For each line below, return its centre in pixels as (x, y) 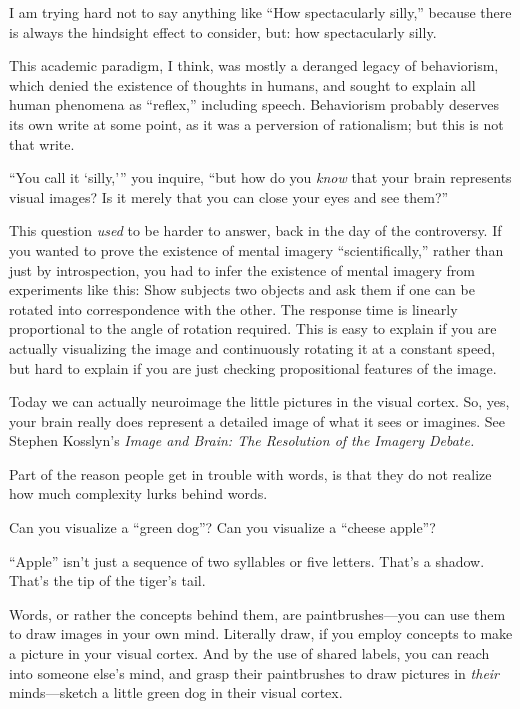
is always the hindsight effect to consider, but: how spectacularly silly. (223, 31)
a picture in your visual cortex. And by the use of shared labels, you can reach (249, 653)
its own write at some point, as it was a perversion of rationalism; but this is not (256, 123)
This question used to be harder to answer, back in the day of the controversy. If (255, 230)
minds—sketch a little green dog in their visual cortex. (176, 692)
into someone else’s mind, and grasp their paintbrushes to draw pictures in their (254, 672)
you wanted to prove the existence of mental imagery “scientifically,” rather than (256, 249)
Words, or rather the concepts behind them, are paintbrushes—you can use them (257, 613)
